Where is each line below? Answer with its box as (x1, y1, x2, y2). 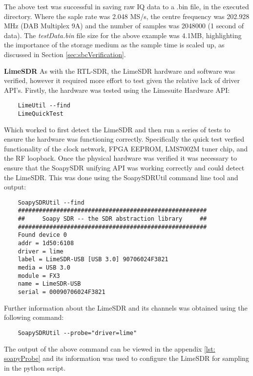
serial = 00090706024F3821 (18, 289, 105, 296)
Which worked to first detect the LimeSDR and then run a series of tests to (4, 124, 231, 134)
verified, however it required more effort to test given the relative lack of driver (4, 75, 240, 85)
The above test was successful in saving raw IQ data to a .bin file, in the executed (4, 1, 249, 11)
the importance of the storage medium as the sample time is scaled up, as (4, 40, 225, 50)
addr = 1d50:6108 (18, 240, 74, 247)
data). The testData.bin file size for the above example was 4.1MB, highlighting (4, 30, 242, 40)
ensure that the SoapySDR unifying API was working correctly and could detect (4, 163, 245, 173)
